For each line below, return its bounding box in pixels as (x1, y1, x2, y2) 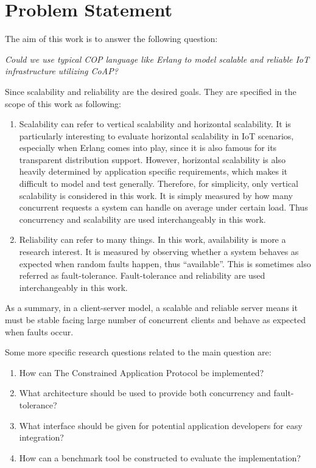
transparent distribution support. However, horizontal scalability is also (19, 153, 286, 166)
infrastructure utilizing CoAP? (5, 65, 118, 77)
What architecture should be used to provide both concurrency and (19, 386, 271, 399)
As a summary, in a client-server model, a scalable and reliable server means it (5, 301, 298, 314)
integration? (19, 431, 64, 444)
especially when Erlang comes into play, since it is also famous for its (19, 141, 277, 154)
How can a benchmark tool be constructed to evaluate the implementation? (19, 451, 301, 464)
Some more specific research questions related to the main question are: (5, 346, 272, 358)
